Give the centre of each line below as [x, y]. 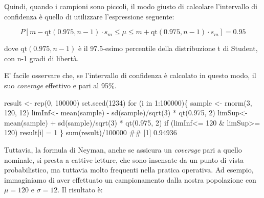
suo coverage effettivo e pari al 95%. [60, 85]
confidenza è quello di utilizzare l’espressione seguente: [89, 16]
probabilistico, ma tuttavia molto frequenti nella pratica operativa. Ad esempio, [129, 170]
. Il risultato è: [80, 190]
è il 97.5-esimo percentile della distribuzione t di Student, [168, 48]
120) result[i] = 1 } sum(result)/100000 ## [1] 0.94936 [91, 132]
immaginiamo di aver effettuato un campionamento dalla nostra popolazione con [130, 179]
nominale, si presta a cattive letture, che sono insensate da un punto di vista [124, 159]
